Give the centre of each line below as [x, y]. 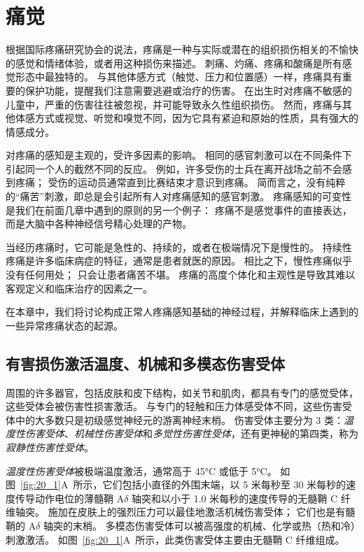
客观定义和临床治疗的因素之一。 [79, 288]
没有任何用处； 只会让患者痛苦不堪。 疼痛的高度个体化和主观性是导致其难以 [181, 275]
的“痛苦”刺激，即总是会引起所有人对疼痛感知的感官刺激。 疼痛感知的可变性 [178, 196]
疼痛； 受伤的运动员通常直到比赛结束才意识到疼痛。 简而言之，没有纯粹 [180, 182]
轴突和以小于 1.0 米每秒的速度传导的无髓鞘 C [235, 498]
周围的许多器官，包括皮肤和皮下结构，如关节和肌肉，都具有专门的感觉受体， [182, 392]
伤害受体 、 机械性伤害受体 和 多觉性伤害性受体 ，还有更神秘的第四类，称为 [191, 433]
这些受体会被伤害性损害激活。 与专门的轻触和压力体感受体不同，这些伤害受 [179, 406]
